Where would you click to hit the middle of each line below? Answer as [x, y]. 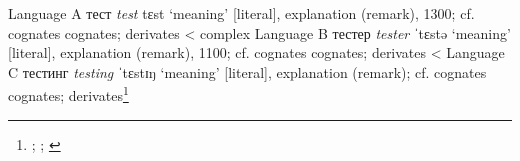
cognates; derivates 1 [68, 94]
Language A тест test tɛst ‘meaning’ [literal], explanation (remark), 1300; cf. [241, 13]
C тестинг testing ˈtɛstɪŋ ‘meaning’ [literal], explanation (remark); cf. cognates [247, 71]
